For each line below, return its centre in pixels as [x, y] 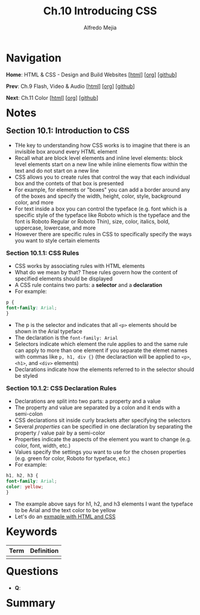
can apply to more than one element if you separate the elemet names [101, 350]
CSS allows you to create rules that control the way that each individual [102, 177]
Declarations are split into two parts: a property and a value [87, 401]
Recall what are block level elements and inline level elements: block [99, 158]
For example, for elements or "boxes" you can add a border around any [102, 189]
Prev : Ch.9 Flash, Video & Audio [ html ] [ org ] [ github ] [70, 86]
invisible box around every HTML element [66, 151]
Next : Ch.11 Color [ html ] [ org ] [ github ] [52, 97]
